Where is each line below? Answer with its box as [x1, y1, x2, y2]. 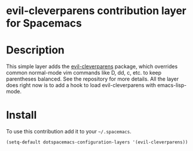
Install [6, 109, 37, 122]
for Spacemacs [6, 16, 82, 30]
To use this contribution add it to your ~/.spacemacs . [6, 128, 132, 135]
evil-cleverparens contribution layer [6, 4, 187, 18]
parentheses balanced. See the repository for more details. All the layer [6, 75, 179, 83]
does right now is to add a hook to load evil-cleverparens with [6, 82, 157, 89]
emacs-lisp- [157, 82, 187, 89]
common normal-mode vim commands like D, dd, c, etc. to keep [6, 69, 162, 76]
